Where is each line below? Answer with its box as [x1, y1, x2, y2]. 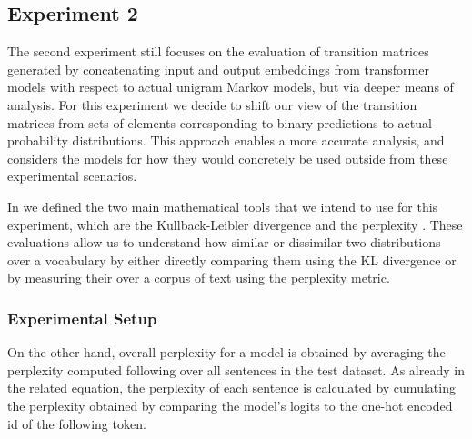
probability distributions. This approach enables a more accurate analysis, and [7, 131, 445, 150]
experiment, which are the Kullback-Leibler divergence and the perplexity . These [7, 215, 463, 234]
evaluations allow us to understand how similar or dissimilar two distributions [7, 233, 441, 252]
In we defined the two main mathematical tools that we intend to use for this [7, 196, 438, 215]
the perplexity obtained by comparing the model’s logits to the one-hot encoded [7, 395, 453, 414]
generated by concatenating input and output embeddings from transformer [7, 59, 429, 78]
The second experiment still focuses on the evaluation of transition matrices [7, 42, 429, 61]
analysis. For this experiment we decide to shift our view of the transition [7, 95, 417, 114]
